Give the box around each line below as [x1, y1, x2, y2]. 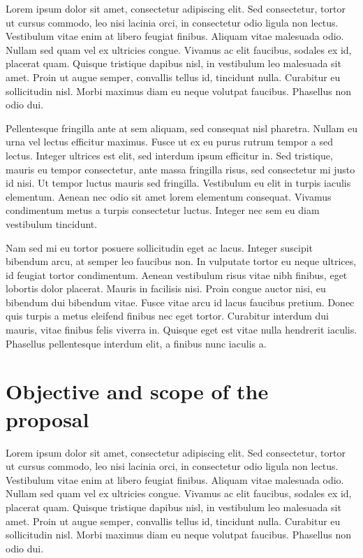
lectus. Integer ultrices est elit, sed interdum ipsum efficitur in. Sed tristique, [6, 148, 333, 162]
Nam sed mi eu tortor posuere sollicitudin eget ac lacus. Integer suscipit [6, 240, 313, 255]
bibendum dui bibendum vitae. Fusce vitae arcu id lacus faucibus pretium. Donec [6, 294, 355, 309]
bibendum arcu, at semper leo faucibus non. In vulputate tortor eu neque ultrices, [6, 254, 357, 269]
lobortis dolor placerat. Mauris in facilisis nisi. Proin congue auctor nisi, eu [6, 281, 326, 296]
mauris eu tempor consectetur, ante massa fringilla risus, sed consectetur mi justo [6, 162, 355, 176]
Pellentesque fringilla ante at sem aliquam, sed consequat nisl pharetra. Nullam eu [6, 120, 357, 135]
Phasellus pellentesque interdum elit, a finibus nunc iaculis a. [6, 336, 267, 350]
